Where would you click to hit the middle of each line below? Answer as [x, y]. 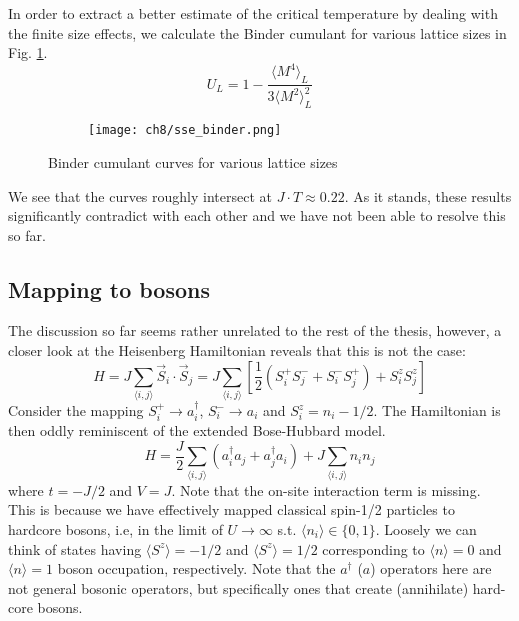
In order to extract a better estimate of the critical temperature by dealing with [253, 13]
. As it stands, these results [428, 195]
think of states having [75, 548]
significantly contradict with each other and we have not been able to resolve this [257, 215]
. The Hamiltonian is [437, 410]
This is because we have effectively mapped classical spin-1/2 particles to [231, 509]
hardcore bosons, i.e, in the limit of [115, 529]
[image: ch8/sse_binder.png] [185, 130]
